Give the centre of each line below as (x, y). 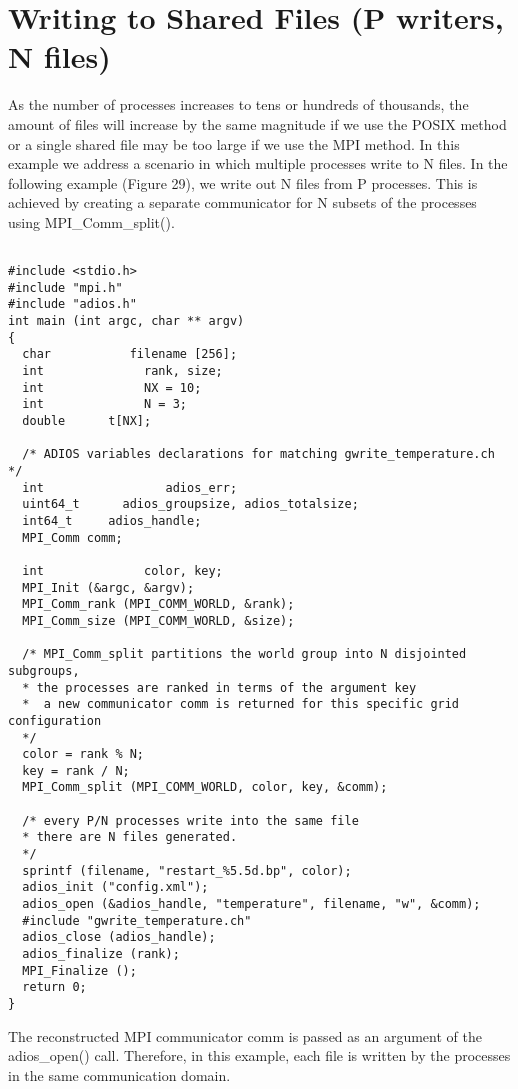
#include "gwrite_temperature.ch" (137, 920)
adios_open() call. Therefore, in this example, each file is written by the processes (259, 1055)
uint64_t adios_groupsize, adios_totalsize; (190, 504)
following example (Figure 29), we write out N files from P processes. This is (243, 182)
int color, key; (122, 570)
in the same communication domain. (119, 1074)
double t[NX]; (87, 421)
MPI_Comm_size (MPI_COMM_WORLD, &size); (158, 620)
